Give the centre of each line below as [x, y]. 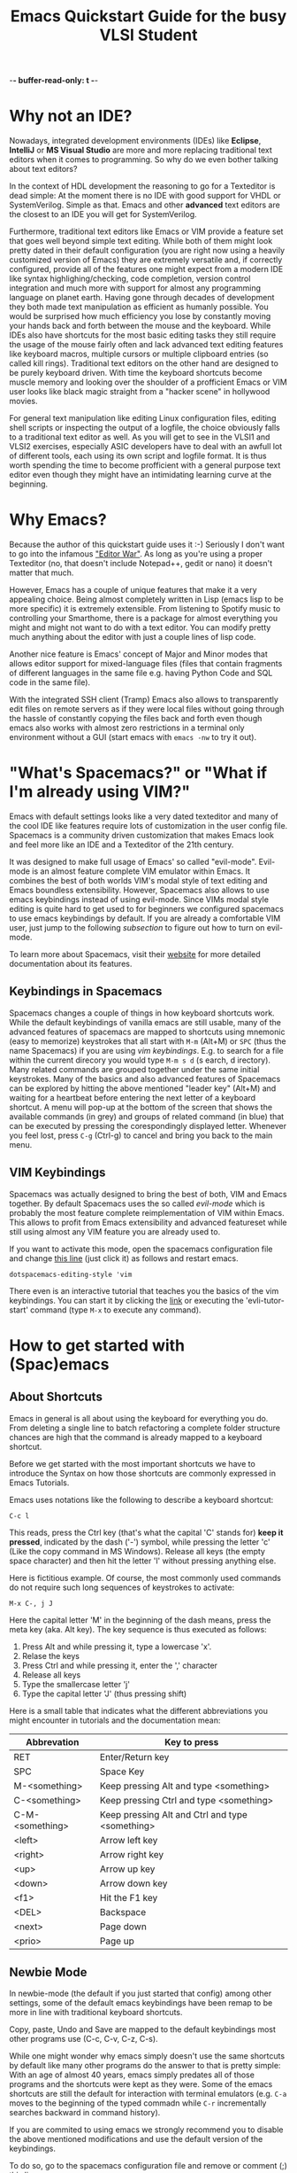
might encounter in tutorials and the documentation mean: [115, 1720]
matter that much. [42, 572]
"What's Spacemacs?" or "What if [138, 773]
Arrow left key [129, 1840]
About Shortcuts [56, 1397]
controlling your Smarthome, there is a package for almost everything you [144, 619]
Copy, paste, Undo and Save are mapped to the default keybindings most [143, 2029]
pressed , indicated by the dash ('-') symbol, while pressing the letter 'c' [140, 1542]
